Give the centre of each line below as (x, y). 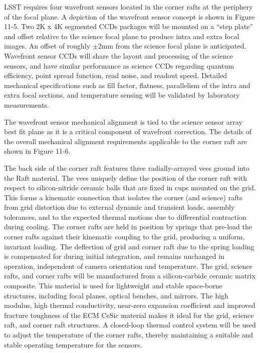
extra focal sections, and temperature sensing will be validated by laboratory (122, 95)
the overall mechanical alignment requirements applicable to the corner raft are (125, 141)
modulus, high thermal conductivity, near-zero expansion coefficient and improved (130, 305)
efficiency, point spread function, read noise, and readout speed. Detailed (116, 75)
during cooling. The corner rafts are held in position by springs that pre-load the (128, 227)
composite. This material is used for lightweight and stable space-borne (113, 286)
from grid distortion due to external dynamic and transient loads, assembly (119, 207)
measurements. (27, 104)
